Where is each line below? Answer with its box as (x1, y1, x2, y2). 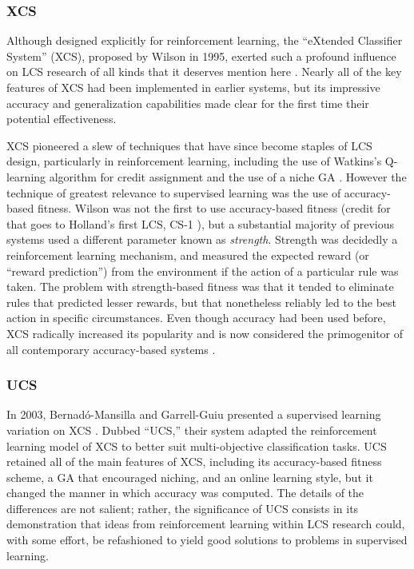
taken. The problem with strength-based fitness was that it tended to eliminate (6, 278, 394, 295)
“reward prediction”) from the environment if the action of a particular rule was (6, 262, 399, 279)
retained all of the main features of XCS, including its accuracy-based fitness (6, 453, 382, 470)
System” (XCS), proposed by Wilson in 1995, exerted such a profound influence (6, 47, 396, 64)
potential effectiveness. (6, 110, 117, 127)
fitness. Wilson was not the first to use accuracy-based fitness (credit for (37, 200, 391, 217)
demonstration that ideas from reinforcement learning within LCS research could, (6, 515, 405, 532)
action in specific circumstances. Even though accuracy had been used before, (6, 309, 386, 326)
